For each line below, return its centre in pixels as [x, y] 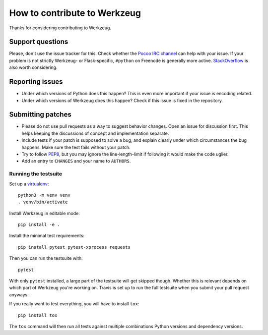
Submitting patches [40, 115]
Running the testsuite [35, 174]
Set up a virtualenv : [29, 184]
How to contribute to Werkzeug [75, 13]
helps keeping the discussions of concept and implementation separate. [95, 133]
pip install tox [38, 315]
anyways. [19, 294]
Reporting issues [36, 82]
